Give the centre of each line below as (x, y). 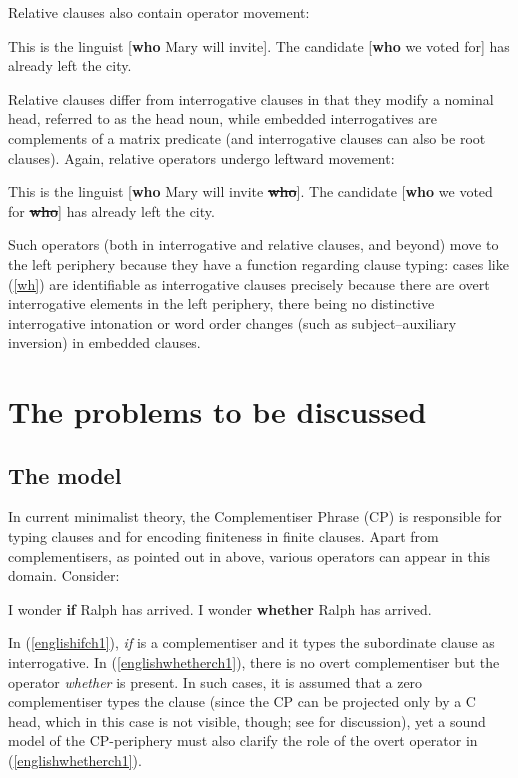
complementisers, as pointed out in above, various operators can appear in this (249, 555)
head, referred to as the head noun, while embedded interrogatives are (222, 118)
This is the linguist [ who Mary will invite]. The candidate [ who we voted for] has (259, 45)
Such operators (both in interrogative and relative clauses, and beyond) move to (253, 244)
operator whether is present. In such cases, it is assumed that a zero (215, 681)
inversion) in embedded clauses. (104, 342)
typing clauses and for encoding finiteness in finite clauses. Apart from (223, 536)
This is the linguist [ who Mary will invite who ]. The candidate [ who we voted (250, 191)
